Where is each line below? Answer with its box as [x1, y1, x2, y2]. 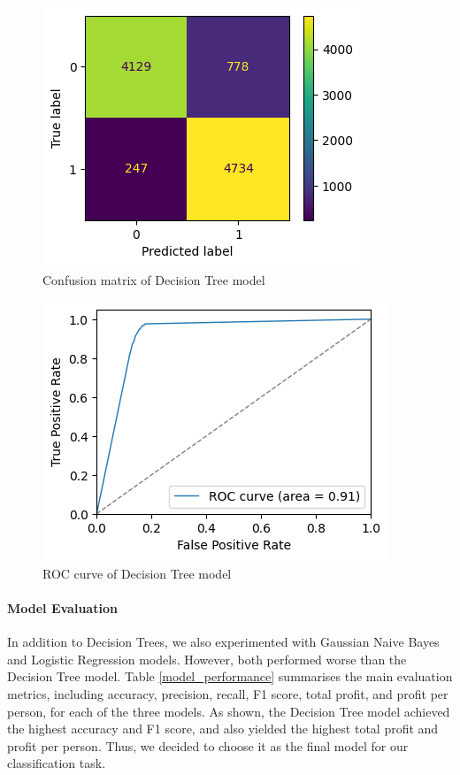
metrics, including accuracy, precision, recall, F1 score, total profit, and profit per [7, 684, 448, 702]
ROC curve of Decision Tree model [42, 564, 232, 582]
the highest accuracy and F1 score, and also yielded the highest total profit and [7, 719, 439, 738]
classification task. [7, 754, 106, 772]
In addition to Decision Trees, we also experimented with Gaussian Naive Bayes [7, 633, 440, 651]
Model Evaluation [7, 598, 118, 617]
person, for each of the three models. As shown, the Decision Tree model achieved [7, 702, 450, 720]
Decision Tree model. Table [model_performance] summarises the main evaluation [7, 667, 453, 686]
